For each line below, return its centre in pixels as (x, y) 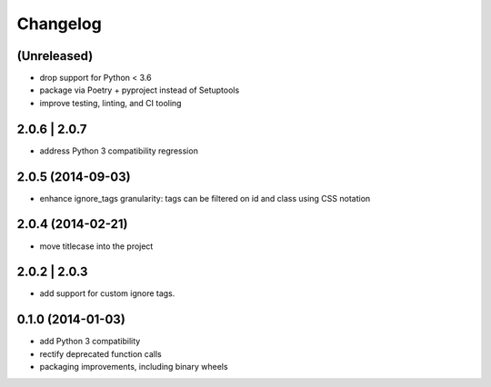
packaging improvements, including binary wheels (134, 367)
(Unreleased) (55, 56)
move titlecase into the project (96, 246)
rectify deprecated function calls (101, 353)
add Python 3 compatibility (90, 342)
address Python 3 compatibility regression (119, 151)
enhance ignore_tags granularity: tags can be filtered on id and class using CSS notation (205, 198)
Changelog (59, 24)
